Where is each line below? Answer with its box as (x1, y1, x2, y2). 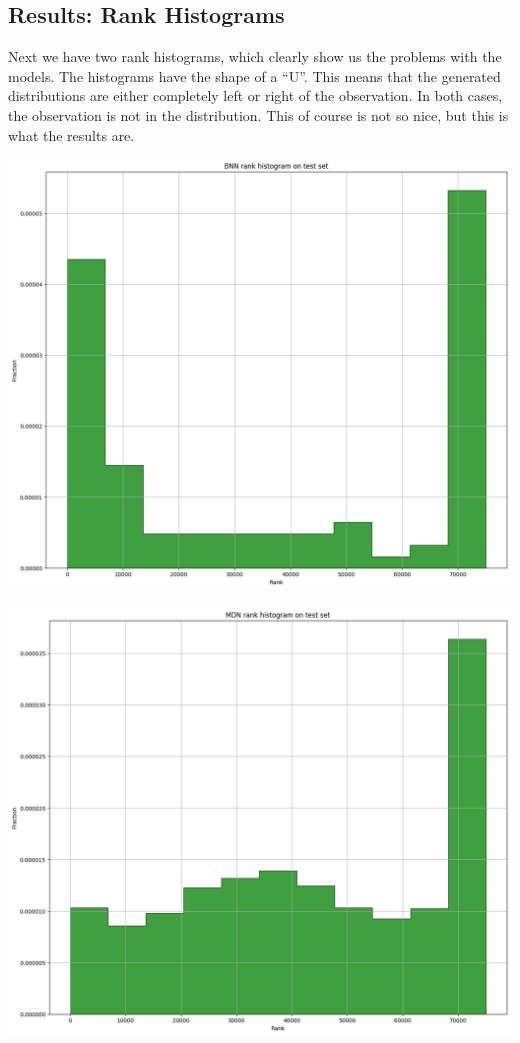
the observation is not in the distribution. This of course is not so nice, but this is (8, 104, 509, 125)
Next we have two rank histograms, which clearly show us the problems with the (8, 46, 502, 67)
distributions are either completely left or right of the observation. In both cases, (8, 85, 503, 106)
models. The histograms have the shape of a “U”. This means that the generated (8, 65, 501, 86)
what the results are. (8, 124, 135, 145)
